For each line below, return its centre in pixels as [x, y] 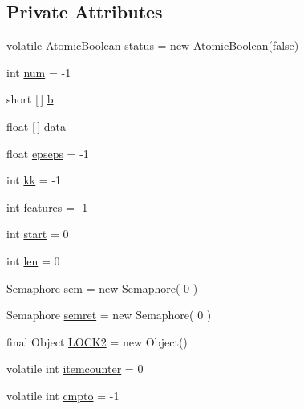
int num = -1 [39, 72]
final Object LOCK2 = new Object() [97, 341]
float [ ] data [36, 126]
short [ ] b [30, 99]
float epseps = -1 [48, 153]
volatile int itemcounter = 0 [75, 369]
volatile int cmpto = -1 [63, 395]
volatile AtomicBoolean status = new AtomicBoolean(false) [153, 45]
